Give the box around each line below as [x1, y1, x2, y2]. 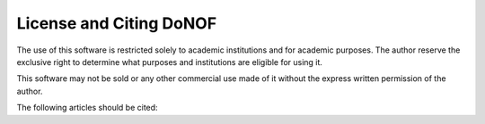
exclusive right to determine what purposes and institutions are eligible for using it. [16, 56, 323, 67]
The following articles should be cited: [16, 103, 158, 113]
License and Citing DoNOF [16, 13, 217, 33]
